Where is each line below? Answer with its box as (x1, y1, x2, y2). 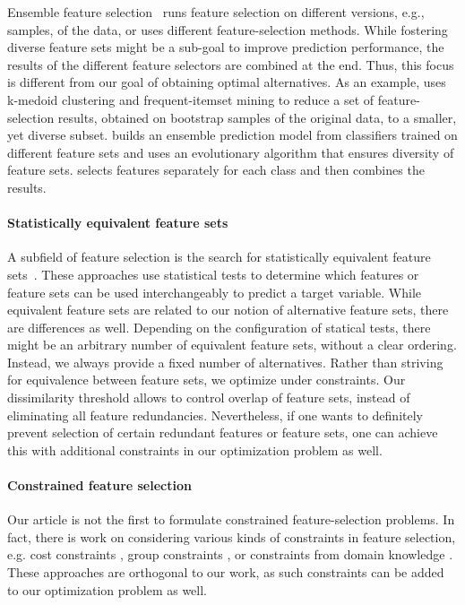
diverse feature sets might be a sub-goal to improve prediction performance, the (7, 38, 444, 56)
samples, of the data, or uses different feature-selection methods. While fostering (7, 20, 448, 39)
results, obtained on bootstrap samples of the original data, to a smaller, (57, 108, 457, 126)
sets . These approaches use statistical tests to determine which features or (7, 264, 419, 283)
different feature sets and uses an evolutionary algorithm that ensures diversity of (7, 143, 454, 161)
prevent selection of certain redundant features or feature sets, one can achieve (7, 423, 438, 442)
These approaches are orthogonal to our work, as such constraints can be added (7, 563, 444, 582)
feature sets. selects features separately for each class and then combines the (7, 160, 425, 179)
